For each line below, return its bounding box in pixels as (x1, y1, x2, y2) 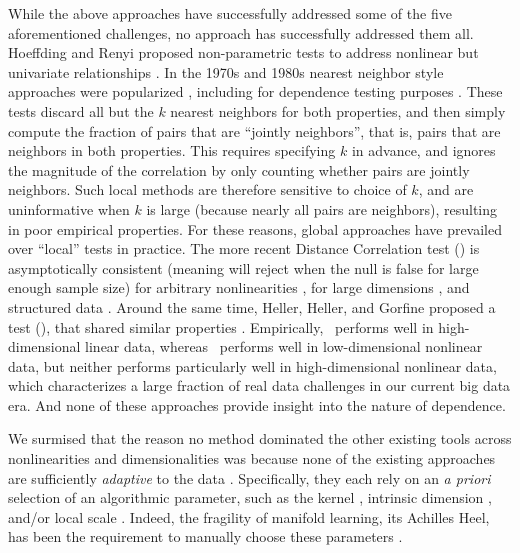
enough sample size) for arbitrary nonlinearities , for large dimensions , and (8, 277, 470, 298)
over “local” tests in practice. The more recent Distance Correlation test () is (8, 238, 480, 259)
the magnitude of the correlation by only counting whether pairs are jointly (8, 159, 470, 180)
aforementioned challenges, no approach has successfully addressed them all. (8, 22, 474, 43)
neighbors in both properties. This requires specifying (8, 140, 336, 161)
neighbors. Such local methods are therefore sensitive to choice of (8, 179, 407, 200)
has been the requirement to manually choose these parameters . (8, 526, 403, 547)
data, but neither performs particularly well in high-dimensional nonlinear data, (8, 355, 497, 376)
